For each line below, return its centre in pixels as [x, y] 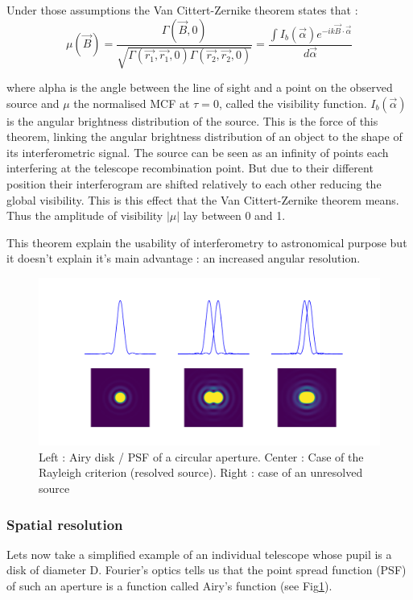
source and [33, 103]
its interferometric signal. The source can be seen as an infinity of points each [198, 152]
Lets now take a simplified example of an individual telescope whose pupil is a [199, 554]
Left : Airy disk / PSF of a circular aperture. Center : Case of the [201, 456]
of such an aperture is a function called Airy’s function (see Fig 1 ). [169, 586]
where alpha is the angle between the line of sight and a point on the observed [200, 87]
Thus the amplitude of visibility [85, 215]
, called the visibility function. [293, 103]
